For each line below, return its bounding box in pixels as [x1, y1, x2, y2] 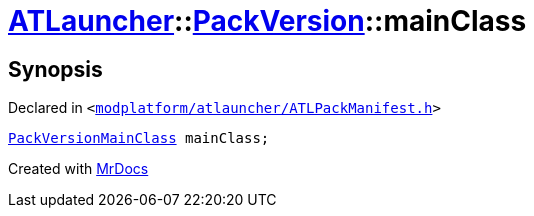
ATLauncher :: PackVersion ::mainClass [8, 4, 527, 38]
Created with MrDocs [8, 160, 149, 178]
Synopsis [8, 56, 103, 82]
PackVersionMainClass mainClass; [8, 130, 270, 147]
